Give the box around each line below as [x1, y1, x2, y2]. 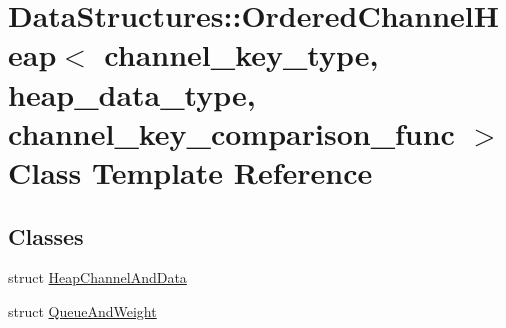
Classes [8, 220, 84, 251]
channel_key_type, [104, 34, 379, 75]
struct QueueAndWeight [8, 300, 157, 321]
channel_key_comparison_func [8, 112, 455, 153]
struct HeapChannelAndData [8, 267, 187, 288]
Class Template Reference [8, 151, 373, 192]
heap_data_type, [8, 73, 256, 114]
